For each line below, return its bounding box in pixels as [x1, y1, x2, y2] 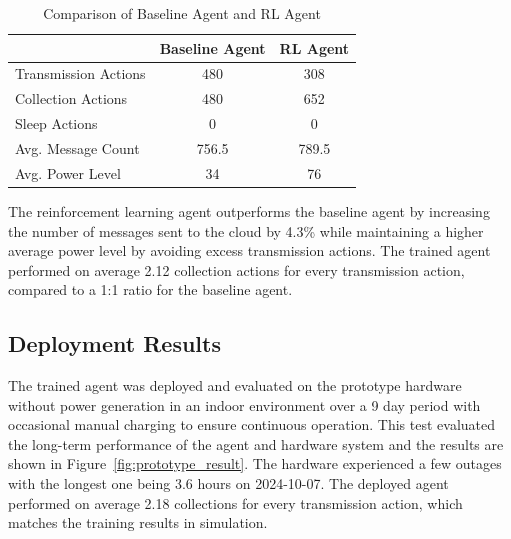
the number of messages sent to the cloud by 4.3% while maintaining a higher [8, 220, 484, 241]
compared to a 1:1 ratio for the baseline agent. [8, 279, 293, 300]
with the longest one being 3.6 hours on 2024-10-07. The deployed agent [8, 473, 449, 494]
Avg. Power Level [15, 162, 121, 183]
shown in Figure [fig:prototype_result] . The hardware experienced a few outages [8, 453, 502, 474]
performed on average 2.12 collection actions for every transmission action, [8, 259, 465, 280]
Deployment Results [8, 328, 221, 359]
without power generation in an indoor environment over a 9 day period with [8, 394, 481, 415]
